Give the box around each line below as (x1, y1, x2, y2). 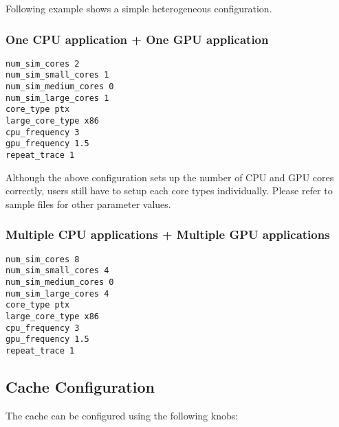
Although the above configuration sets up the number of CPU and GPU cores (6, 170, 334, 184)
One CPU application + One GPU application (6, 30, 269, 47)
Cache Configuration (6, 376, 155, 397)
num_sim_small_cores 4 (6, 266, 109, 276)
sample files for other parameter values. (6, 196, 171, 211)
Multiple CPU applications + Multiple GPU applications (6, 226, 330, 243)
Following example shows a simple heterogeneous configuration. (6, 1, 272, 15)
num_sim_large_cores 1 (6, 93, 109, 103)
